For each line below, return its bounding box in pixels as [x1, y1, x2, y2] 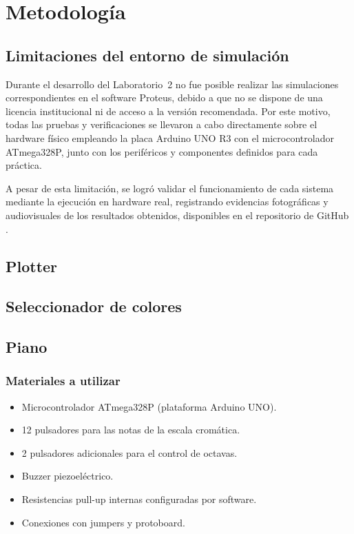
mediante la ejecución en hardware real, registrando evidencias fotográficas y [6, 194, 329, 209]
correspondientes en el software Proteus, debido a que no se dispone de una [6, 90, 323, 105]
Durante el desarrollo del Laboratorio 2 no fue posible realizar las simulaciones [6, 76, 339, 91]
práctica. [6, 158, 42, 172]
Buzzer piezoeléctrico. [21, 469, 114, 483]
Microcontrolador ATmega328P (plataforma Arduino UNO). [21, 399, 277, 413]
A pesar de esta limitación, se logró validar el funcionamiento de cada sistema [6, 181, 334, 195]
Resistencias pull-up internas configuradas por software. [21, 492, 257, 506]
